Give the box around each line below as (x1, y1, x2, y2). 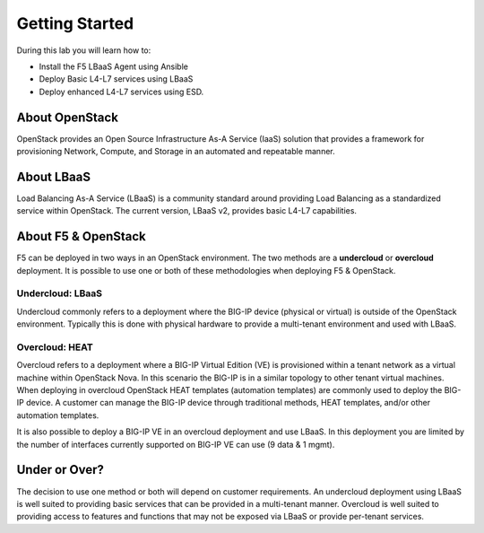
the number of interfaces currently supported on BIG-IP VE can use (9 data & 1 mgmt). (16, 439, 335, 450)
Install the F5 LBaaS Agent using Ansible (39, 61, 188, 72)
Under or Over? (16, 462, 105, 477)
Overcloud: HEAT (16, 341, 93, 354)
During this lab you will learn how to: (16, 45, 151, 56)
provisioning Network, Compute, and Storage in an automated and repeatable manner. (16, 146, 335, 157)
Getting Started (16, 13, 134, 33)
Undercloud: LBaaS (16, 287, 103, 300)
